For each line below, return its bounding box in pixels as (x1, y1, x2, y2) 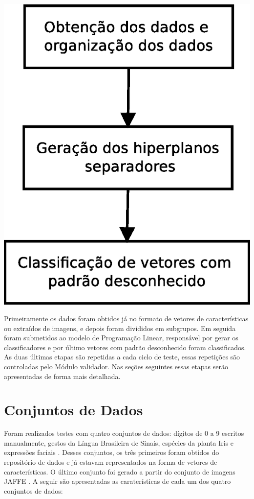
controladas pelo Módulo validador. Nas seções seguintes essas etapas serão (4, 361, 229, 371)
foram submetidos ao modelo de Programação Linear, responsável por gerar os (4, 333, 238, 343)
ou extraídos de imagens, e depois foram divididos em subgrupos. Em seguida (4, 323, 236, 333)
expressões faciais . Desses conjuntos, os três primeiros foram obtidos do (4, 447, 219, 457)
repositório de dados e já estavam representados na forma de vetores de (4, 457, 217, 467)
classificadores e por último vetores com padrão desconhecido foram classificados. (4, 342, 246, 352)
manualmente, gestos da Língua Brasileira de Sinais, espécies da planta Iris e (4, 437, 234, 448)
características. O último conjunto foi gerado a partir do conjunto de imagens (4, 466, 235, 476)
